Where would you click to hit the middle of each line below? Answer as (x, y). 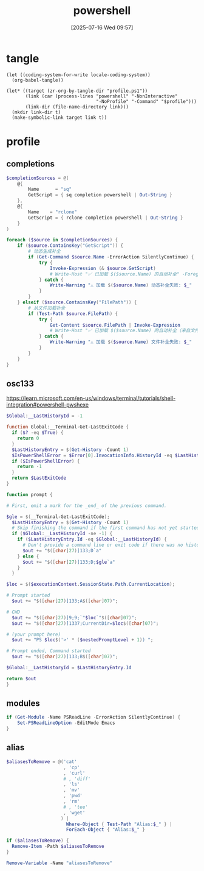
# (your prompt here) (34, 635)
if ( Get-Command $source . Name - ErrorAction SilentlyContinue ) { (111, 257)
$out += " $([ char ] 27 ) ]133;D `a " (62, 550)
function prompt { (29, 494)
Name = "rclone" (53, 212)
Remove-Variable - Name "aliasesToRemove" (59, 863)
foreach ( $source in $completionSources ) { (62, 240)
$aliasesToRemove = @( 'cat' (42, 762)
